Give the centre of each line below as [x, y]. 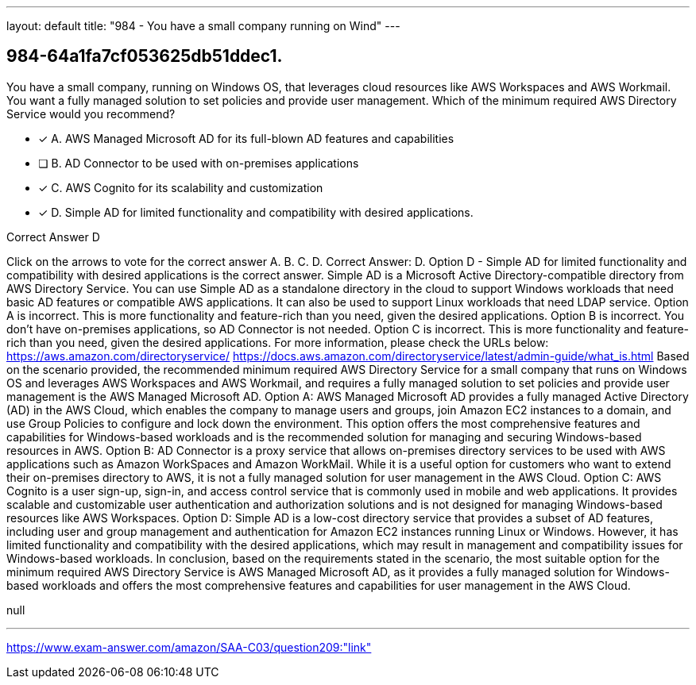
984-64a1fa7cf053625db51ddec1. [145, 56]
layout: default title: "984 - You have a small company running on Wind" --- [203, 26]
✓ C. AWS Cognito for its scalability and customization [181, 187]
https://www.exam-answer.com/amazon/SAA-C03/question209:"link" [189, 647]
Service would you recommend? [91, 114]
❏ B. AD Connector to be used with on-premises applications [199, 163]
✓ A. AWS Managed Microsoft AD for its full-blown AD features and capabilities [246, 138]
